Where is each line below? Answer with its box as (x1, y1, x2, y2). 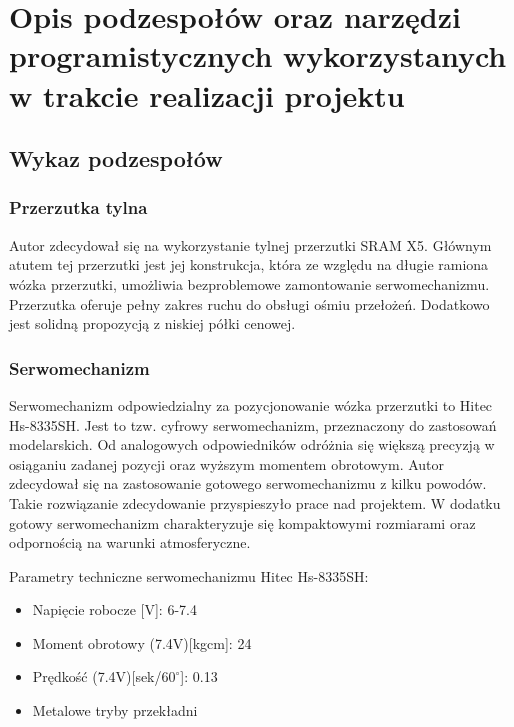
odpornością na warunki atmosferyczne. (9, 532, 251, 553)
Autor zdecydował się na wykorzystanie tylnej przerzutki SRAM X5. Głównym (9, 234, 492, 255)
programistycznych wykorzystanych (9, 35, 507, 76)
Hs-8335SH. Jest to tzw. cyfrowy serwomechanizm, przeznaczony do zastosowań (9, 414, 497, 435)
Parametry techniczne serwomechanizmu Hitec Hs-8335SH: (9, 565, 369, 586)
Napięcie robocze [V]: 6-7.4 (32, 599, 197, 620)
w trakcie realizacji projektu (9, 74, 405, 115)
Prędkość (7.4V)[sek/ (32, 666, 162, 687)
